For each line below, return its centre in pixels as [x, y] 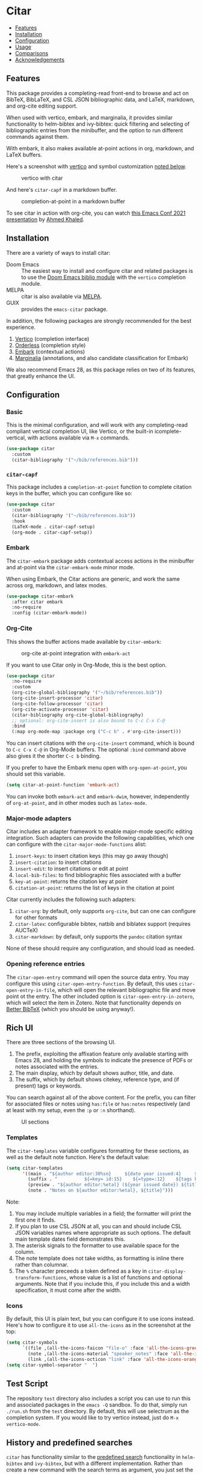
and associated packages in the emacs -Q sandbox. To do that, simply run [97, 1404]
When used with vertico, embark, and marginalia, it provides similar [90, 117]
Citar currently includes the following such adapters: [71, 899]
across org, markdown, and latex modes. [57, 585]
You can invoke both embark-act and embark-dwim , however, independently [98, 797]
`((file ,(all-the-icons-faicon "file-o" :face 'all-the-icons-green [111, 1348]
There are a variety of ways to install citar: [58, 252]
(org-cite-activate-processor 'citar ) [60, 709]
